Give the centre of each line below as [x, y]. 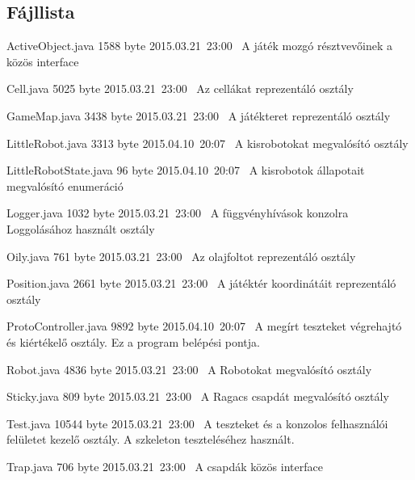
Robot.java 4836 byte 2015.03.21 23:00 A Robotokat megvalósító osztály [189, 369]
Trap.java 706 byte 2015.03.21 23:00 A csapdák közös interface [165, 466]
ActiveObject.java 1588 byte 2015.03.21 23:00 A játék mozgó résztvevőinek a [200, 46]
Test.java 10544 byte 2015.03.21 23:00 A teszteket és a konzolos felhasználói [197, 423]
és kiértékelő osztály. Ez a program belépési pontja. [133, 341]
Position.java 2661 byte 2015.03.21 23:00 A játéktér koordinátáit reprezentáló [201, 283]
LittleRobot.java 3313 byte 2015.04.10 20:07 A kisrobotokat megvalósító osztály [207, 143]
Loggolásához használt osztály [81, 228]
